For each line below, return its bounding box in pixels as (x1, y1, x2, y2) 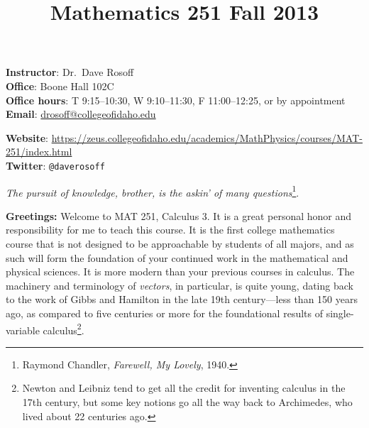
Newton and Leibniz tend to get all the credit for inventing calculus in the (22, 380, 346, 395)
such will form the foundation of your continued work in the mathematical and (6, 250, 348, 265)
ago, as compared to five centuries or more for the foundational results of (6, 306, 323, 320)
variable (6, 322, 40, 337)
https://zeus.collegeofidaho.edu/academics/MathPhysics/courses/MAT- (51, 130, 363, 145)
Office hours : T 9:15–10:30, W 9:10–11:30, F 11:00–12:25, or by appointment (6, 92, 346, 107)
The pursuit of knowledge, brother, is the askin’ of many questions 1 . (6, 182, 299, 199)
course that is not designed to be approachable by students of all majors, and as (6, 236, 354, 251)
